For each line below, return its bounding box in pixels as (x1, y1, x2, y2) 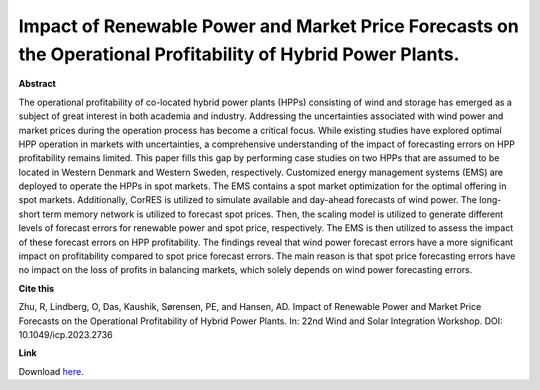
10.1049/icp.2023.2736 (18, 328, 114, 340)
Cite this (18, 282, 55, 294)
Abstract (18, 78, 57, 90)
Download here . (18, 365, 84, 377)
